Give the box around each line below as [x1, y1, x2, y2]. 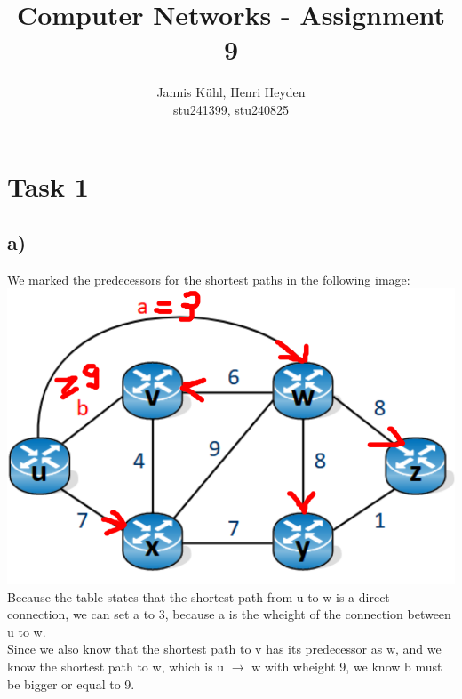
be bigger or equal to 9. [7, 674, 135, 693]
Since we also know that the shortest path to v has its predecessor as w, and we [7, 639, 442, 658]
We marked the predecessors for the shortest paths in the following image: [7, 269, 410, 288]
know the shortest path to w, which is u [7, 657, 225, 676]
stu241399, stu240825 [172, 100, 290, 118]
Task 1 [7, 167, 89, 204]
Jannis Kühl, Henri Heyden [156, 83, 306, 101]
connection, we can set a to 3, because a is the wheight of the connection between [7, 605, 451, 623]
